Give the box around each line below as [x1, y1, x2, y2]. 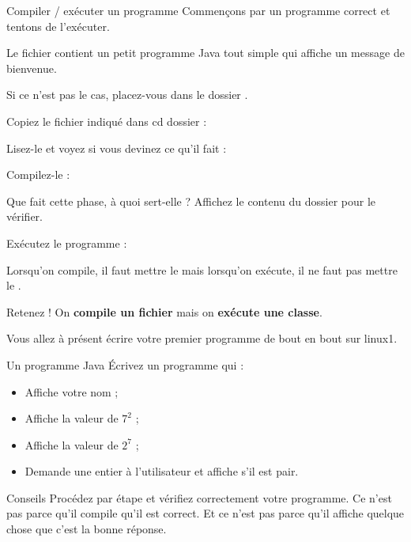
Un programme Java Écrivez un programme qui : [6, 356, 244, 373]
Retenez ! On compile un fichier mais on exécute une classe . [6, 303, 322, 320]
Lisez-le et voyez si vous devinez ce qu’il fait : [6, 139, 227, 156]
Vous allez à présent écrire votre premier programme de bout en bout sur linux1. [6, 330, 398, 347]
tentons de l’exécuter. [6, 17, 110, 34]
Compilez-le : [6, 166, 70, 183]
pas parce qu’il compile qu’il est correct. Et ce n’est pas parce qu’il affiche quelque [6, 505, 405, 521]
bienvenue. [6, 59, 57, 76]
